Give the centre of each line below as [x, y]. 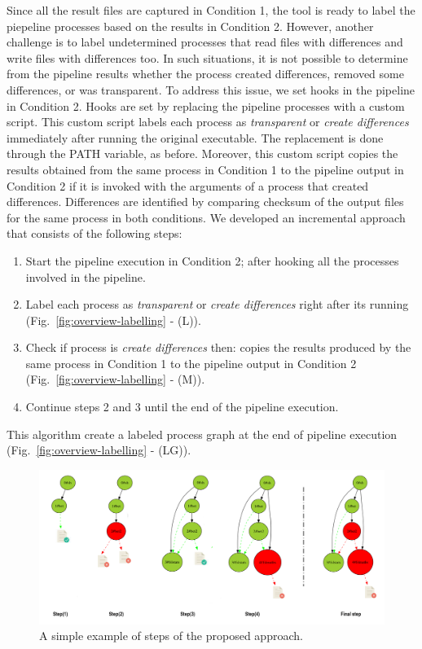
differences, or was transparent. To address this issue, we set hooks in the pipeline [211, 89]
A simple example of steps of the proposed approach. [171, 636]
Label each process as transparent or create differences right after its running [217, 304]
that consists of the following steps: [95, 233]
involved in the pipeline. [86, 276]
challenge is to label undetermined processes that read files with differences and [205, 42]
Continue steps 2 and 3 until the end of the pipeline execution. [182, 407]
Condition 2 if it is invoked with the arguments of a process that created [188, 185]
